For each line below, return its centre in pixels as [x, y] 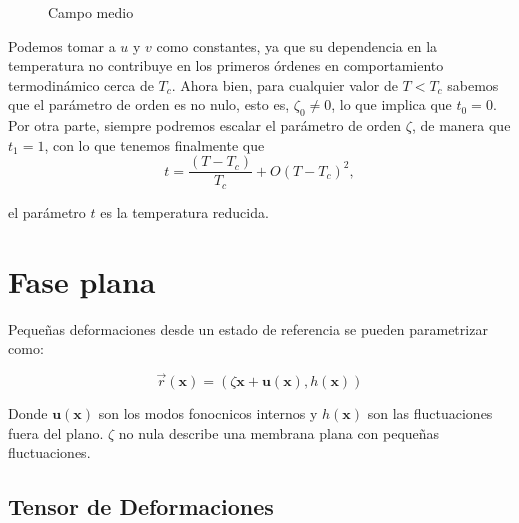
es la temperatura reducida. [184, 211]
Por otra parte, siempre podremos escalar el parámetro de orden [205, 125]
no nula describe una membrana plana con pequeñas [279, 432]
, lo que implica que [391, 104]
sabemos [473, 84]
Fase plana [82, 280]
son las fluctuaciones [430, 413]
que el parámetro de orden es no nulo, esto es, [149, 104]
